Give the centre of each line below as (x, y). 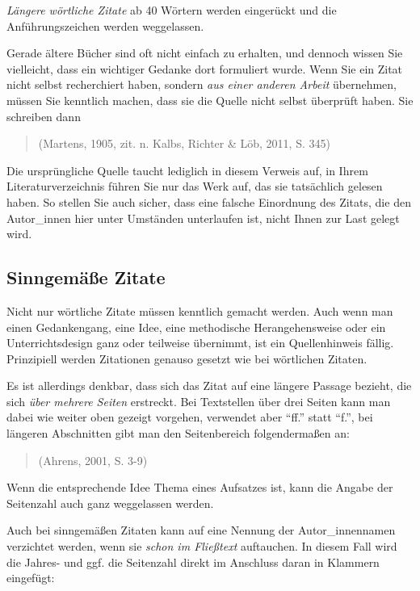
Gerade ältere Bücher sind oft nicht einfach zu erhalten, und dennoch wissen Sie (205, 53)
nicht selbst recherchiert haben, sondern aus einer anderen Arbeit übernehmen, (202, 84)
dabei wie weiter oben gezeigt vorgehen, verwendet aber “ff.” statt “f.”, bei (190, 417)
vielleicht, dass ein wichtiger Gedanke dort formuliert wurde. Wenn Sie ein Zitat (205, 68)
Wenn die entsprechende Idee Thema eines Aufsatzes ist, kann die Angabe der (200, 487)
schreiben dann (44, 116)
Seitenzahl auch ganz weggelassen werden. (110, 503)
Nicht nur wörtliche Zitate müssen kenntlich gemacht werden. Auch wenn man (200, 310)
